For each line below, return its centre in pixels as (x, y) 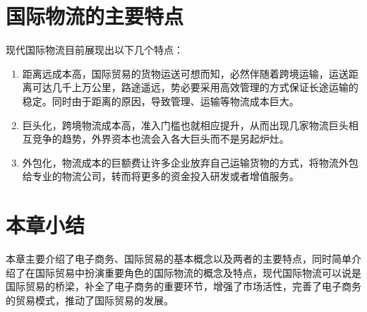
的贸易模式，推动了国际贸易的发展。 (90, 300)
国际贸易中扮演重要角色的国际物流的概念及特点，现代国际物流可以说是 (198, 272)
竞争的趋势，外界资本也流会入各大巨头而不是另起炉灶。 (161, 139)
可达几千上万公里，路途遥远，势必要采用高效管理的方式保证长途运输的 (195, 87)
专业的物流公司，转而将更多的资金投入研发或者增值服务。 (166, 176)
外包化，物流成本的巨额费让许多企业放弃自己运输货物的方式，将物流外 (185, 162)
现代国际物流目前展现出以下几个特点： (95, 50)
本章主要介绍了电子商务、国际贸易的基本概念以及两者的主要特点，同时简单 (179, 258)
